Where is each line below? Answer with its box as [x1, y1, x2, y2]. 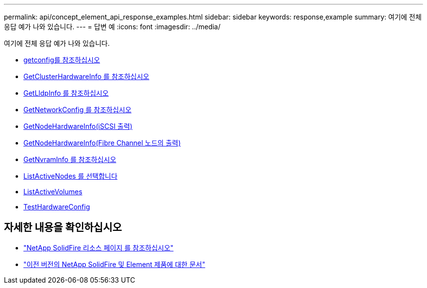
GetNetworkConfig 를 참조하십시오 [23, 105, 132, 114]
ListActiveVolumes [23, 187, 82, 196]
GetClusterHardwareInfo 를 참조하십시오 [23, 72, 150, 81]
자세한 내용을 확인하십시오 [4, 221, 122, 234]
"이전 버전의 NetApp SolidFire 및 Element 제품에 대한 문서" [23, 260, 205, 268]
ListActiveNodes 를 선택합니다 [23, 172, 117, 180]
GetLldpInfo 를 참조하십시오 [23, 89, 109, 97]
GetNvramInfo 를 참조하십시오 [23, 155, 116, 164]
